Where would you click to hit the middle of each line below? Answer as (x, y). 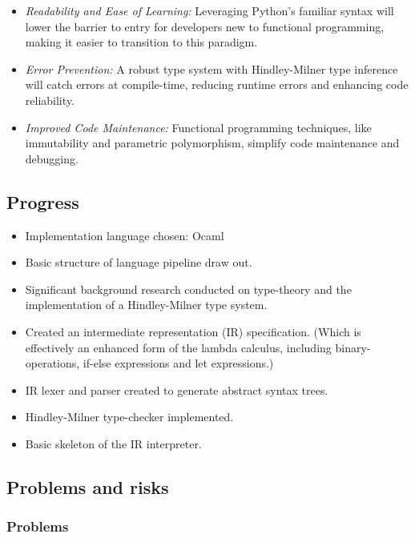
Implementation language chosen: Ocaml (125, 235)
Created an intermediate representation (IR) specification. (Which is (193, 331)
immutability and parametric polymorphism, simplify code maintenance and (212, 143)
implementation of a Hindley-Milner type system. (146, 305)
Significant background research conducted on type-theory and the (188, 289)
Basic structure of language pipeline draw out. (139, 262)
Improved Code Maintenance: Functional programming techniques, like (198, 127)
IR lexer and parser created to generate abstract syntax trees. (177, 389)
